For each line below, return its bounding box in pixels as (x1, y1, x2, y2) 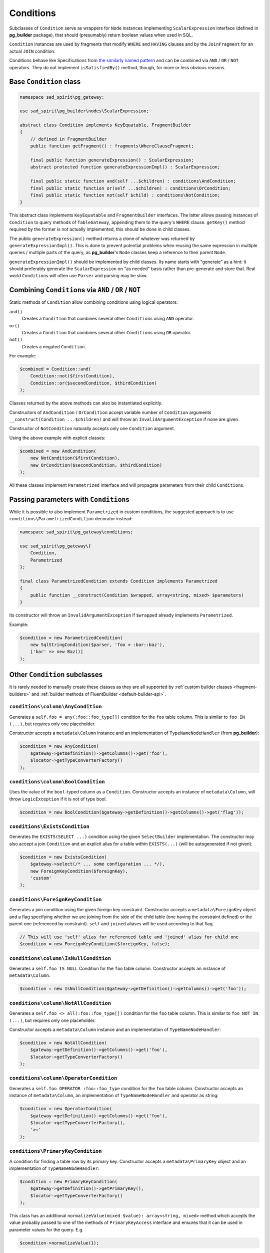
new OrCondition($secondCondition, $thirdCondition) (30, 462, 162, 468)
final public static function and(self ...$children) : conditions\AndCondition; (30, 178, 236, 184)
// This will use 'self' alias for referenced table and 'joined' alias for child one (19, 934, 239, 940)
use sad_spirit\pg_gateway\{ (19, 543, 91, 549)
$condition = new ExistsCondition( (19, 854, 107, 860)
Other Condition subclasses (9, 671, 102, 679)
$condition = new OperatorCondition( (19, 1106, 112, 1112)
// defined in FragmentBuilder (30, 136, 107, 142)
